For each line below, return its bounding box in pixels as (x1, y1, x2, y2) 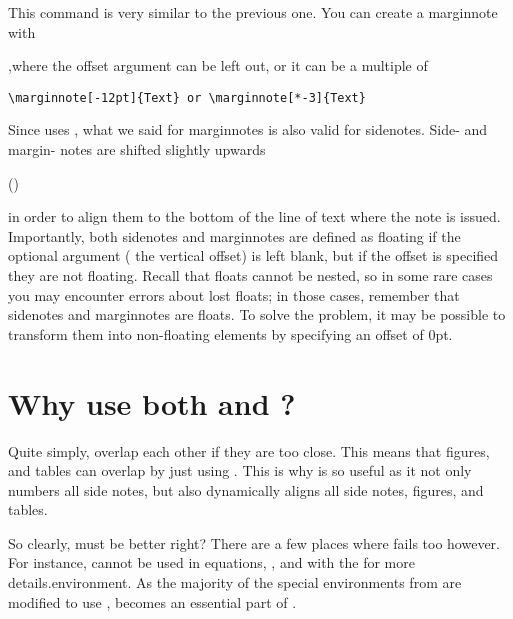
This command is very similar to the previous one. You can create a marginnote (8, 2, 498, 22)
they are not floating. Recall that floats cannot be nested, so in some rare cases (8, 265, 493, 285)
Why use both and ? (8, 382, 296, 423)
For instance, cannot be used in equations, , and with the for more (8, 552, 415, 573)
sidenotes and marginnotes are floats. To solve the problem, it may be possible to (8, 304, 506, 325)
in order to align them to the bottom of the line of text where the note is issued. (8, 206, 501, 227)
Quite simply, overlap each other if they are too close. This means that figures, (8, 440, 490, 461)
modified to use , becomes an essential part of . (8, 591, 297, 612)
